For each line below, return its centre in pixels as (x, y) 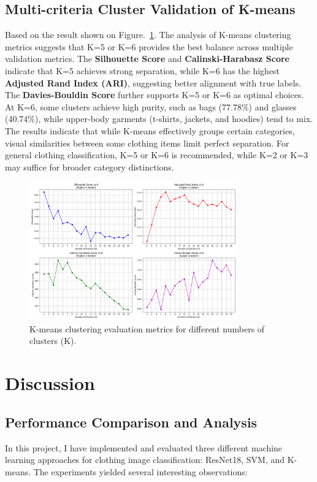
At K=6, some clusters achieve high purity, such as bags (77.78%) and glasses (151, 106)
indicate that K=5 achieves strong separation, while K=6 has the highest (143, 70)
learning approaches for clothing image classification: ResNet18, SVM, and (145, 460)
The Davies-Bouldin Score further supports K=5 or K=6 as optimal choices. (155, 95)
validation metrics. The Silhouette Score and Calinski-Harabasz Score (147, 59)
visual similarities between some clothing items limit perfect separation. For (147, 143)
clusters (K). (53, 341)
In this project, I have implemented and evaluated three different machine (144, 447)
